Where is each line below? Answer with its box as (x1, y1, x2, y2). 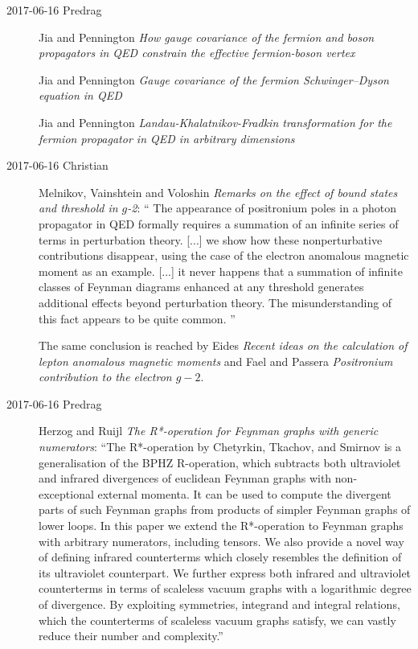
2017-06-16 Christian (6, 157, 109, 174)
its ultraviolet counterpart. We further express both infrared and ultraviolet (39, 564, 412, 581)
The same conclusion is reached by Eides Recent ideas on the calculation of (39, 337, 408, 354)
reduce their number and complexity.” (39, 627, 223, 644)
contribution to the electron (39, 368, 172, 385)
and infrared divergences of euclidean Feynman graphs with (39, 470, 332, 487)
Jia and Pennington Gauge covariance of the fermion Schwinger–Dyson (39, 71, 389, 88)
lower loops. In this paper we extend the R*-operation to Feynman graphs (39, 517, 404, 534)
